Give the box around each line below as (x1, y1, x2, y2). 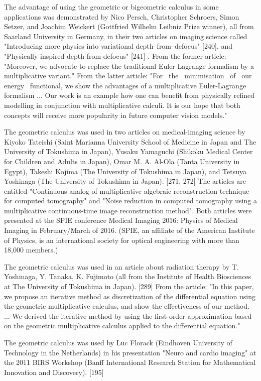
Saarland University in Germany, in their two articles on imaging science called (4, 31, 247, 41)
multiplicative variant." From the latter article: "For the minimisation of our (4, 70, 252, 81)
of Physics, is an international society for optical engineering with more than (4, 234, 239, 245)
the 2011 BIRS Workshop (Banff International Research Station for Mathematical (4, 357, 256, 367)
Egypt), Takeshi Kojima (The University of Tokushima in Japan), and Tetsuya (4, 166, 246, 176)
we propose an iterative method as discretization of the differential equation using (4, 291, 255, 301)
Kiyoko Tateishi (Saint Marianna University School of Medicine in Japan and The (4, 136, 256, 147)
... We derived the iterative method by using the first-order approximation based (4, 310, 252, 321)
